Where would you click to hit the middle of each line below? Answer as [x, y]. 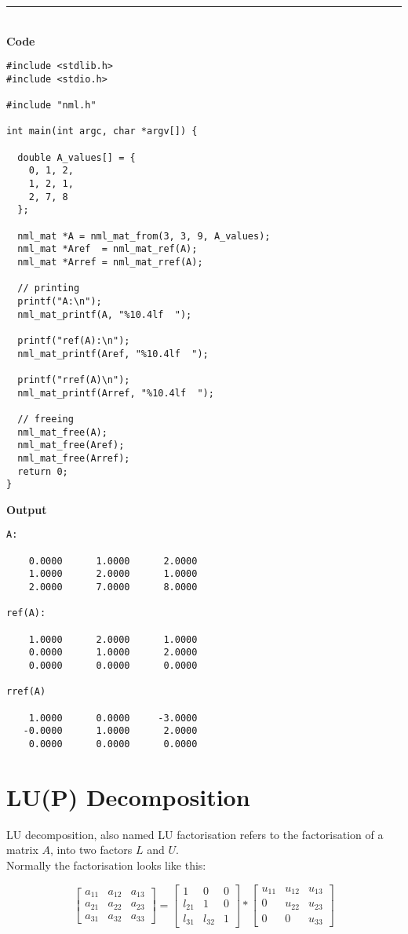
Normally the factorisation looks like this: [106, 865]
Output [27, 509]
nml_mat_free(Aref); [71, 445]
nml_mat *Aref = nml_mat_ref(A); [107, 249]
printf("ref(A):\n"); [74, 340]
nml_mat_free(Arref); [74, 458]
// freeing [46, 419]
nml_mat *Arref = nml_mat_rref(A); [110, 263]
